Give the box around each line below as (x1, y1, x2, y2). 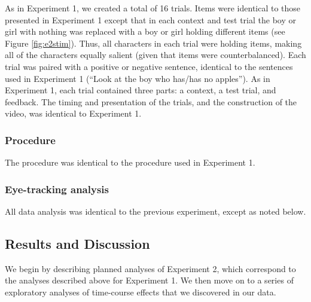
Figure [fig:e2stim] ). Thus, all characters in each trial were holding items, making (5, 36, 302, 49)
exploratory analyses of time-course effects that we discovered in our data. (5, 285, 276, 298)
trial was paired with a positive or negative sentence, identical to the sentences (5, 60, 293, 72)
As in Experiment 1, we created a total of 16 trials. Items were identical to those (5, 2, 301, 14)
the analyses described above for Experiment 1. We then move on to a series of (5, 274, 294, 286)
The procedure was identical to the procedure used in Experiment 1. (5, 156, 255, 169)
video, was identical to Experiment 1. (5, 107, 142, 120)
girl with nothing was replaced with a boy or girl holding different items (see (5, 25, 285, 38)
